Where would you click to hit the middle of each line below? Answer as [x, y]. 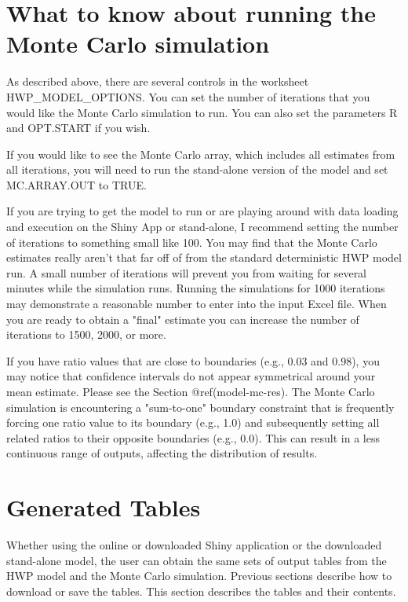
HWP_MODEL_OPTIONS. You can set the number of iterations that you [188, 96]
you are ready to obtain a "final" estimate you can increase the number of [183, 319]
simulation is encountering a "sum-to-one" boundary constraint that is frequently [200, 407]
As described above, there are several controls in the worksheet [158, 81]
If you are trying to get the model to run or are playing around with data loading [202, 211]
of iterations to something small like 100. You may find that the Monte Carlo [192, 242]
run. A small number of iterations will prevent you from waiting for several [187, 272]
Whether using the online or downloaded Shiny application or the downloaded [194, 545]
